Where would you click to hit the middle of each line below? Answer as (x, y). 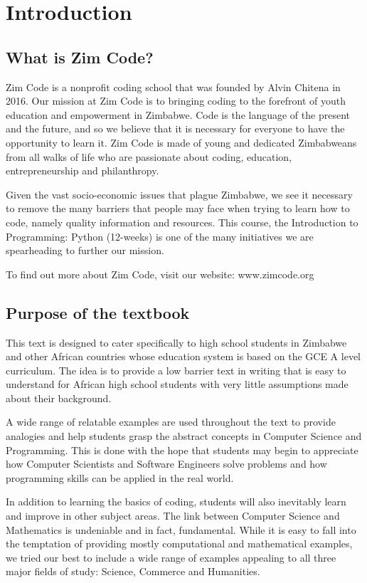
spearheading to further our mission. (85, 250)
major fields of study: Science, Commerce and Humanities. (133, 571)
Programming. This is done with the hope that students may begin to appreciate (182, 450)
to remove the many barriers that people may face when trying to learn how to (178, 208)
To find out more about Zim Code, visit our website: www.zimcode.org (160, 274)
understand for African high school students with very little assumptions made (177, 384)
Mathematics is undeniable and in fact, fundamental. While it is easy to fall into (181, 529)
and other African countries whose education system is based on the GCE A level (183, 356)
